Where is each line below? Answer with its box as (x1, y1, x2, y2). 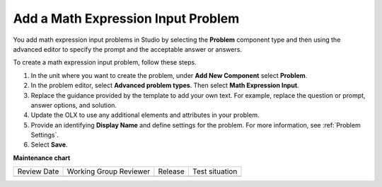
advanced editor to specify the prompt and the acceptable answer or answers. (13, 45, 242, 53)
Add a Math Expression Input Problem (13, 11, 240, 26)
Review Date (17, 166, 59, 176)
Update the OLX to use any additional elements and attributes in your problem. (30, 110, 260, 120)
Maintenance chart (13, 153, 71, 162)
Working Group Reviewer (66, 166, 151, 176)
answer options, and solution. (30, 101, 117, 109)
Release (158, 166, 185, 176)
